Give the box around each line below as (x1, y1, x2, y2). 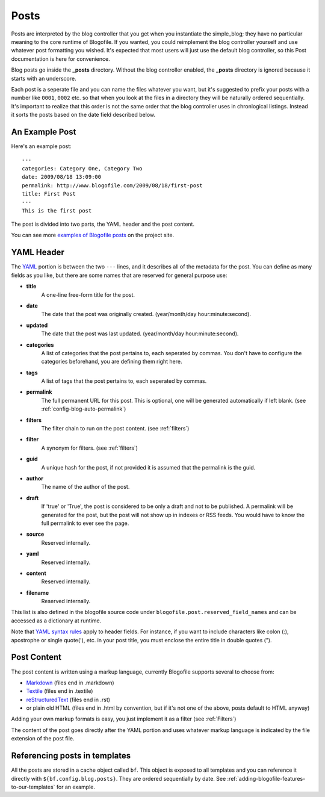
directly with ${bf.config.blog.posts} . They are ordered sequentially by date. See (11, 775, 226, 782)
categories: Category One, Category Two (22, 165, 143, 172)
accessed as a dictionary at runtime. (11, 617, 102, 624)
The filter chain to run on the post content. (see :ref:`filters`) (41, 425, 190, 432)
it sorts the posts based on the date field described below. (11, 111, 156, 119)
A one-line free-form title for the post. (41, 291, 135, 298)
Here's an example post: (11, 142, 72, 150)
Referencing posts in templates (11, 751, 131, 761)
